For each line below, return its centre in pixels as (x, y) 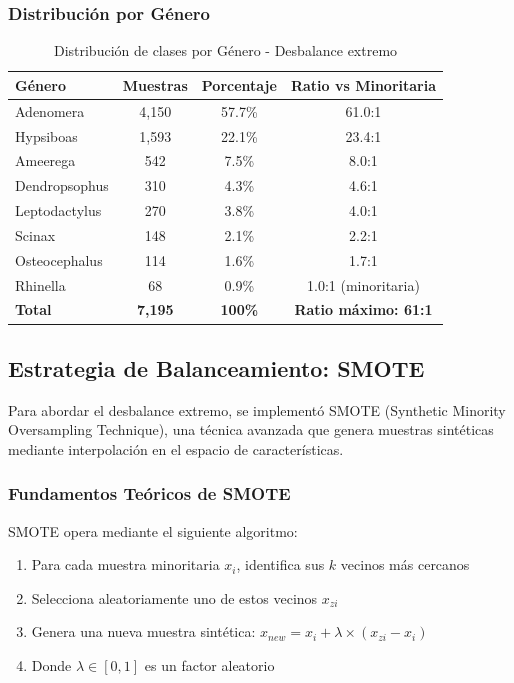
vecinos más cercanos (405, 564)
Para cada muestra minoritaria (125, 564)
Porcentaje (239, 84)
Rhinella (40, 284)
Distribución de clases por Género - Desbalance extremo (225, 50)
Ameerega (45, 160)
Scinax (35, 234)
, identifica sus (280, 564)
